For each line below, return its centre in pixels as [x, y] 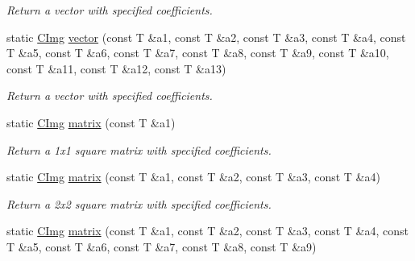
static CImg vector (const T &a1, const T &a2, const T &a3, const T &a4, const [206, 37]
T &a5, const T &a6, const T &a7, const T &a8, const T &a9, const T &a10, [198, 53]
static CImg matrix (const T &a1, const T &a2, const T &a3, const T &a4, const [208, 231]
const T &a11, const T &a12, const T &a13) [116, 68]
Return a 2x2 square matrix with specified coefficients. [139, 203]
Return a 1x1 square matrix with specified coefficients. [139, 149]
